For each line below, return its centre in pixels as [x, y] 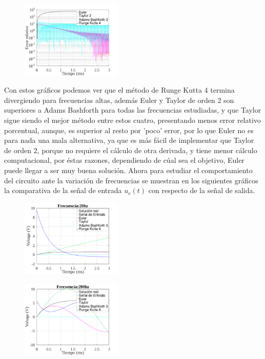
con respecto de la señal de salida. [202, 190]
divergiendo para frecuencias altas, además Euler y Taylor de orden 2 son [119, 100]
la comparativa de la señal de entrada [63, 190]
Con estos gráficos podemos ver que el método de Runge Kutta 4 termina [119, 90]
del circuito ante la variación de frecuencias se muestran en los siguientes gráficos [131, 180]
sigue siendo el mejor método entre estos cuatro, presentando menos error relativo [132, 120]
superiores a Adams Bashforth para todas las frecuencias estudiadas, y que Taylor [133, 110]
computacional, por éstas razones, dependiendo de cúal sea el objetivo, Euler [124, 160]
